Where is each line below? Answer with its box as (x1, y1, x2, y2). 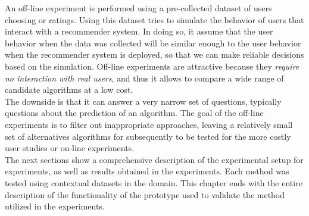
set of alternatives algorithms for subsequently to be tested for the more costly (5, 130, 291, 142)
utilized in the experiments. (5, 200, 105, 212)
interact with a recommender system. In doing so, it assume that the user (5, 25, 273, 37)
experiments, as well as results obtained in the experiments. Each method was (5, 165, 289, 177)
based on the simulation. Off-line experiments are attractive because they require (5, 60, 299, 72)
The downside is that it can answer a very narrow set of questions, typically (5, 95, 282, 107)
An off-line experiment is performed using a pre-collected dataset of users (5, 2, 272, 14)
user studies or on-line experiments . (5, 142, 135, 154)
